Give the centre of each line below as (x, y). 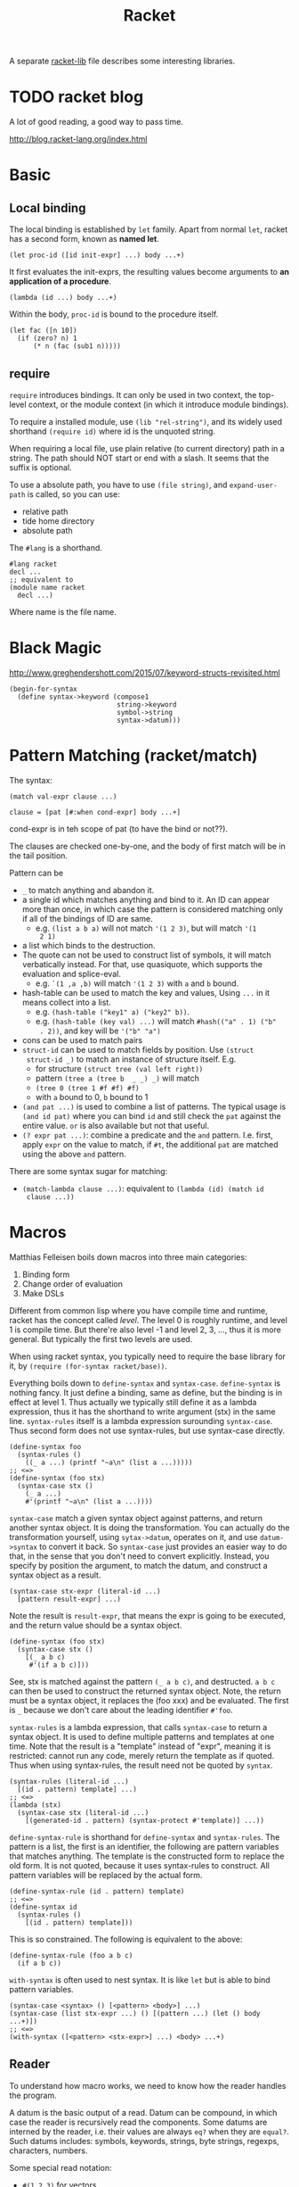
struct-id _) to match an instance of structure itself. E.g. (131, 1059)
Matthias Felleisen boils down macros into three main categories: (128, 1257)
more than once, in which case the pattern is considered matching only (152, 909)
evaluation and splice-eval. (72, 973)
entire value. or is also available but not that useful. (116, 1125)
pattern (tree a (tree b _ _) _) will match (117, 1078)
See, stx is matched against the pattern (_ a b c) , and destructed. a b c (142, 1681)
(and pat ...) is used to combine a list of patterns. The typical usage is (154, 1106)
